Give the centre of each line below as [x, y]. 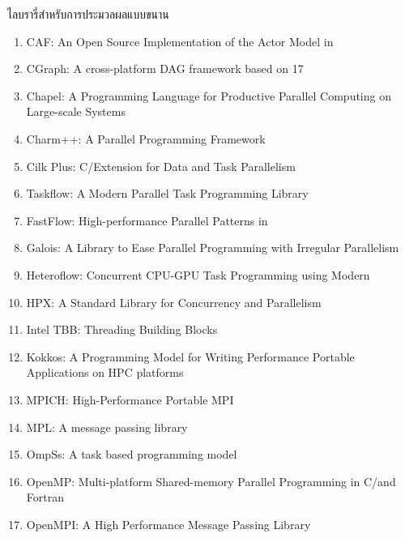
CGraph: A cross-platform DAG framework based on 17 [165, 68]
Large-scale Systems [76, 111]
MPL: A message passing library [107, 427]
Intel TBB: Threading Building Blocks [122, 329]
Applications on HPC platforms [105, 372]
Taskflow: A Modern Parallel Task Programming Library [167, 193]
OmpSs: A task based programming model [132, 454]
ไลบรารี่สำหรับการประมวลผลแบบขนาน [88, 14]
